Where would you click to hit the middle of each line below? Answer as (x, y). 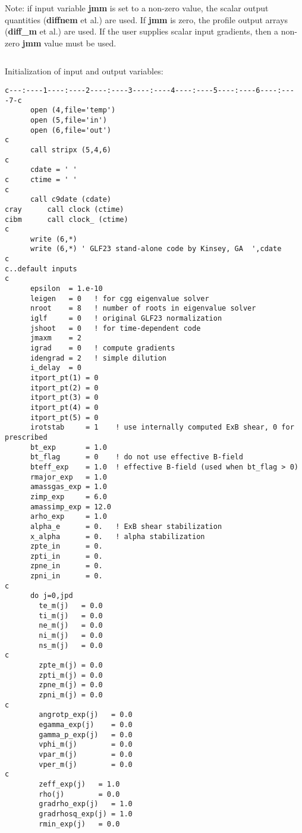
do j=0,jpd (51, 596)
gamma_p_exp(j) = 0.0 (86, 735)
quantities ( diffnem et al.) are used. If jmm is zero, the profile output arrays (147, 19)
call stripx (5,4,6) (70, 150)
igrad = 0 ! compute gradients (103, 348)
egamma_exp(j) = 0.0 (86, 724)
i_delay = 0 (56, 368)
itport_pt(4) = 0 (64, 407)
